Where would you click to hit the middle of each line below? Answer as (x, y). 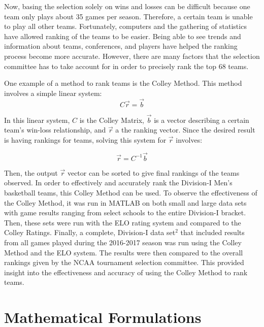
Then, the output (31, 172)
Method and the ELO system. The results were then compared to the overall (124, 252)
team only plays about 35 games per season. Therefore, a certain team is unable (128, 16)
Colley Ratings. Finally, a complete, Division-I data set (90, 232)
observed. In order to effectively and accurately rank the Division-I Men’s (118, 183)
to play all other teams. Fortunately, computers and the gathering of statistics (125, 26)
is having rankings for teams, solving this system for (85, 139)
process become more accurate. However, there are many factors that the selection (132, 56)
